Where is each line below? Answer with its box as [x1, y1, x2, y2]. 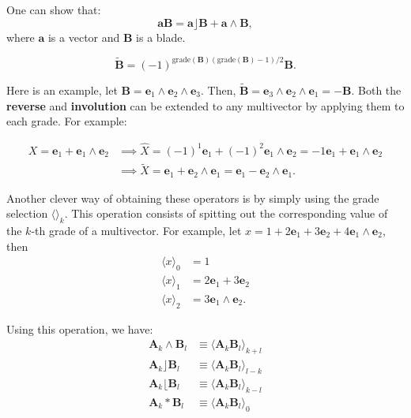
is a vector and [47, 28, 120, 45]
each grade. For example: [6, 113, 127, 129]
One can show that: [6, 2, 101, 17]
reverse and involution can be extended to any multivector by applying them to [6, 97, 405, 114]
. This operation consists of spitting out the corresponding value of [64, 205, 388, 222]
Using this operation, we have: [6, 320, 153, 337]
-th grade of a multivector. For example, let [31, 222, 242, 239]
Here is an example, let [6, 81, 118, 98]
